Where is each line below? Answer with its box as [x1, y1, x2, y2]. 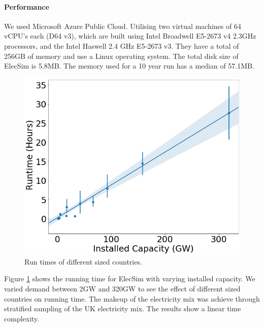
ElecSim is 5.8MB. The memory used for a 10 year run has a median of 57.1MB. [4, 60, 254, 71]
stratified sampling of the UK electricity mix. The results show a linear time [4, 303, 241, 314]
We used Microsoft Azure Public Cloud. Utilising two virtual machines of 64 [4, 20, 241, 31]
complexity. [4, 313, 40, 323]
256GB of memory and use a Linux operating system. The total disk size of [4, 50, 239, 61]
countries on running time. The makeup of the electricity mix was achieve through [4, 293, 260, 304]
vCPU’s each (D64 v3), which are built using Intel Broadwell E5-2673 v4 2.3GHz [4, 30, 256, 41]
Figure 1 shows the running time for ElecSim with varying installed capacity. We [4, 273, 255, 284]
